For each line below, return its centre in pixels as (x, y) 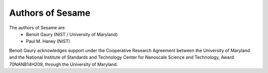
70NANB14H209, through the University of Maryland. (64, 64)
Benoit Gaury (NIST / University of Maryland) (72, 34)
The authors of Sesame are (37, 28)
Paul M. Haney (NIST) (48, 41)
